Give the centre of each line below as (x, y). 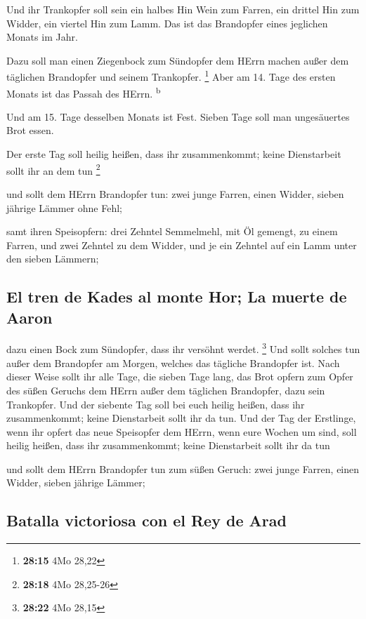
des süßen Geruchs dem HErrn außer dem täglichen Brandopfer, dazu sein (166, 390)
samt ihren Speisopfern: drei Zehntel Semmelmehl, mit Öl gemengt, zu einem (172, 231)
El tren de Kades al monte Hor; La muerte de (177, 297)
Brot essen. (30, 130)
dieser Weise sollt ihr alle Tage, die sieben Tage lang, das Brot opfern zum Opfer (180, 377)
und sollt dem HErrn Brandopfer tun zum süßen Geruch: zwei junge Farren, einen (183, 468)
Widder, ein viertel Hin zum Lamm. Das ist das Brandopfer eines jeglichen (167, 23)
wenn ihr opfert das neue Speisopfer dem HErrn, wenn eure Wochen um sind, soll (182, 431)
